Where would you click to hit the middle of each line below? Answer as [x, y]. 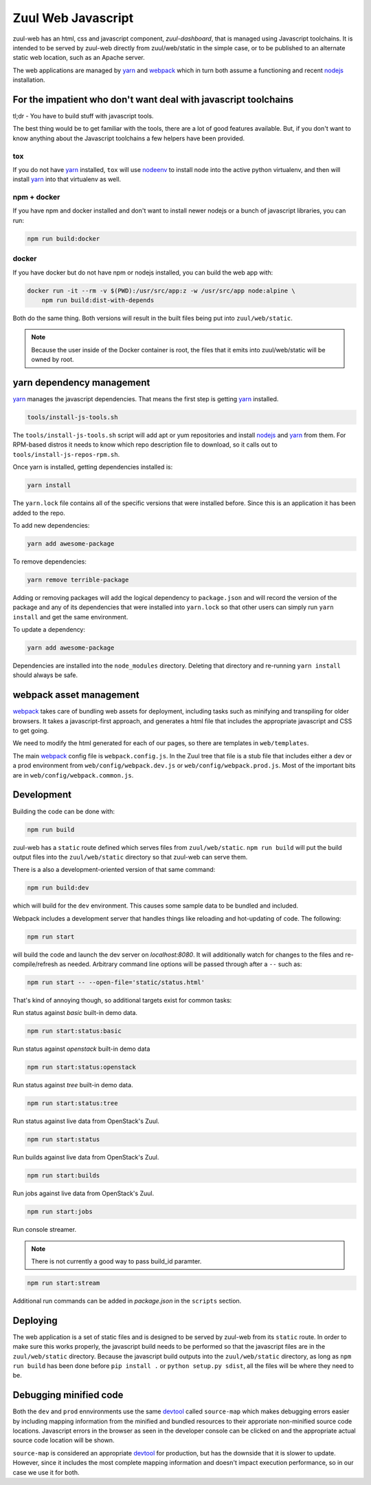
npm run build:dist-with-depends [98, 300]
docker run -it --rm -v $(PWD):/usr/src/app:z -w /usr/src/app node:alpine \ [161, 290]
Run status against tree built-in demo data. [73, 1085]
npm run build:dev [58, 888]
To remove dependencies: [50, 562]
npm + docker [36, 197]
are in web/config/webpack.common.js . [73, 775]
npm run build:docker [64, 238]
